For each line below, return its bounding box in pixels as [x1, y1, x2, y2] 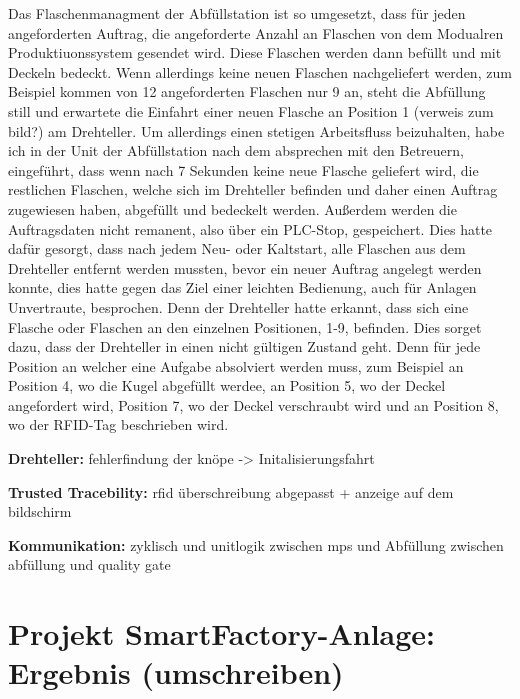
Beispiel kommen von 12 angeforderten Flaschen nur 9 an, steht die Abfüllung [8, 81, 486, 102]
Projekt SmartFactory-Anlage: [8, 613, 436, 654]
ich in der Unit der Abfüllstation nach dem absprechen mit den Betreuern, [8, 140, 464, 161]
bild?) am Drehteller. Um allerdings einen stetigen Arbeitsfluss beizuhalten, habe [8, 120, 505, 141]
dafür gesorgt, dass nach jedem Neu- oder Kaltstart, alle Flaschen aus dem [8, 238, 466, 259]
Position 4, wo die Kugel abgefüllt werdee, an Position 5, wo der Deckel [8, 375, 446, 396]
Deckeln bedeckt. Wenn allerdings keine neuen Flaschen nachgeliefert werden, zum [8, 61, 512, 82]
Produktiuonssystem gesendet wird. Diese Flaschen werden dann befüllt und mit [8, 42, 502, 63]
